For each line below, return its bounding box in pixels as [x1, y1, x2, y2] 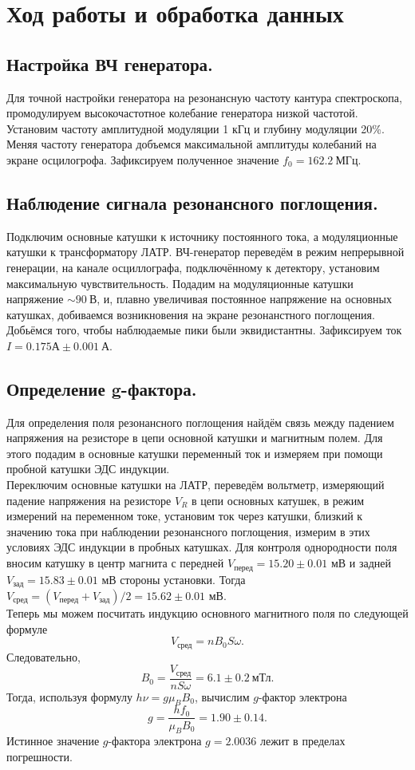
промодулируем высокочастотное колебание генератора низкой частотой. [6, 105, 358, 121]
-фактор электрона [258, 688, 347, 705]
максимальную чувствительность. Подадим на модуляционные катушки [6, 274, 354, 291]
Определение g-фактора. [6, 376, 197, 401]
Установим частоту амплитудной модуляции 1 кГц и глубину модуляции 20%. [6, 120, 385, 136]
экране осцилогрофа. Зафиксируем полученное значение [6, 151, 279, 168]
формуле [6, 620, 48, 637]
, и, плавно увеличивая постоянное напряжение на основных [97, 290, 392, 307]
